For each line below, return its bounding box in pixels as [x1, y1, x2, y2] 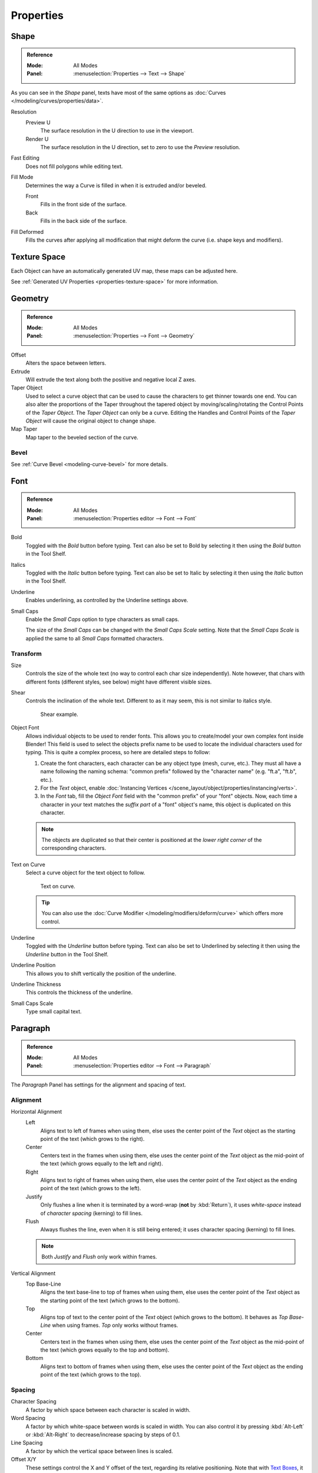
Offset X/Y [11, 1456, 37, 1463]
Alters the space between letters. [25, 359, 107, 366]
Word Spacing [11, 1415, 45, 1422]
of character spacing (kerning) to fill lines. [40, 1210, 143, 1217]
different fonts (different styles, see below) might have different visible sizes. [25, 678, 212, 685]
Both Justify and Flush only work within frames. [41, 1253, 157, 1260]
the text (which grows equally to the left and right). [40, 1160, 163, 1167]
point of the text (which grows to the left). [40, 1185, 141, 1192]
